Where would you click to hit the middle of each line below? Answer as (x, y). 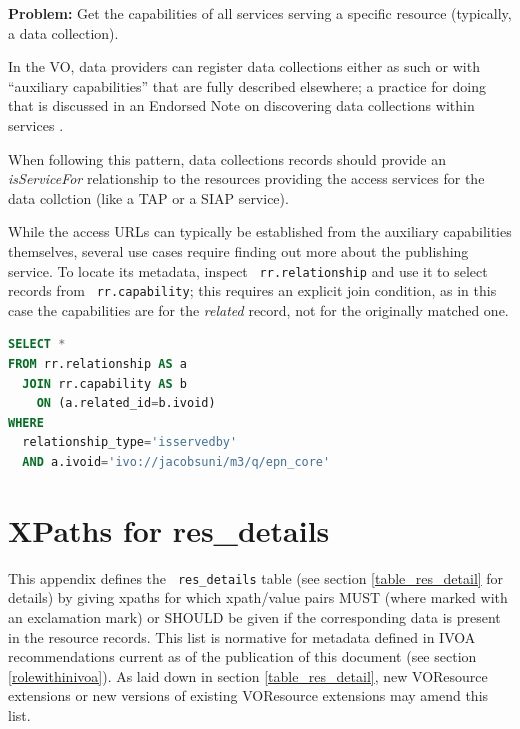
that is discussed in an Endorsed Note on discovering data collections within (241, 105)
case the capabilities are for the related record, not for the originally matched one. (258, 309)
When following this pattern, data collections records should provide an (227, 158)
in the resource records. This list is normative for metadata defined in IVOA (242, 636)
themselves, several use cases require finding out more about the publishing (238, 250)
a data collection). (63, 32)
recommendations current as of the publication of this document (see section (242, 656)
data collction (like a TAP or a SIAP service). (148, 197)
